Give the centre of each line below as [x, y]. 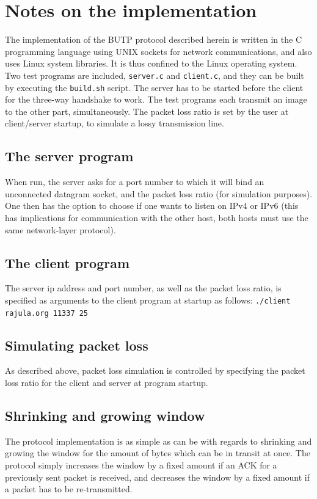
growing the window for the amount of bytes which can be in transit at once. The [158, 453]
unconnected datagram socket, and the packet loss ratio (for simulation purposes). [159, 193]
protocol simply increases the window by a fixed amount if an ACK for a [141, 465]
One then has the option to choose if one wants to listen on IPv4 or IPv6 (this [152, 206]
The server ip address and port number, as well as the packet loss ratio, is [143, 288]
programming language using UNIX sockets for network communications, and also [158, 51]
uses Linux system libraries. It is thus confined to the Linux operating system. [151, 63]
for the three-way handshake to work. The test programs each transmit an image [156, 99]
